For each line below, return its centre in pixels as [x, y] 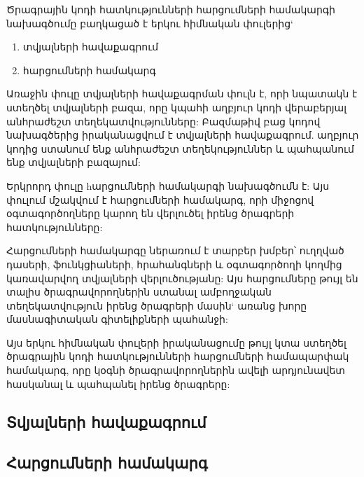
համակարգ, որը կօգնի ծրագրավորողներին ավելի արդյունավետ [176, 370]
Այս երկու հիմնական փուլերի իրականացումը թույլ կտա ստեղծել [176, 342]
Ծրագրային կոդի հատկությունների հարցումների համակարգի [171, 9]
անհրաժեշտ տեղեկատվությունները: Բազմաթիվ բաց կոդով [163, 121]
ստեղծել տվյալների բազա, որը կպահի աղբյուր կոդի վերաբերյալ [176, 107]
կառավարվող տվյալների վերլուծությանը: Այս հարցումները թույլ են [182, 278]
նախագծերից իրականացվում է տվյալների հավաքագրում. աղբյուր [183, 135]
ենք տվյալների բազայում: [73, 162]
